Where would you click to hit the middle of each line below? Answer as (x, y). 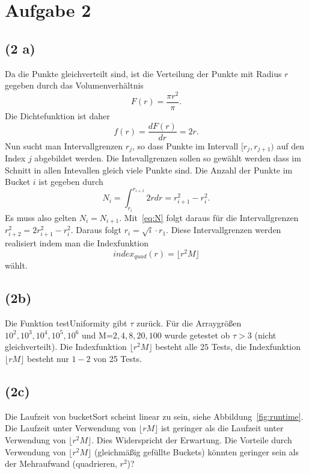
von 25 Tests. (118, 359)
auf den (290, 145)
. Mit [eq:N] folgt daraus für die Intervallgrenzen (209, 217)
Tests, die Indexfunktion (256, 347)
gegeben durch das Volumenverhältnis (74, 85)
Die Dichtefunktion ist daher (57, 115)
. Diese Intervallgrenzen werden (224, 230)
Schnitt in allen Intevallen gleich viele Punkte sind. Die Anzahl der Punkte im (149, 170)
